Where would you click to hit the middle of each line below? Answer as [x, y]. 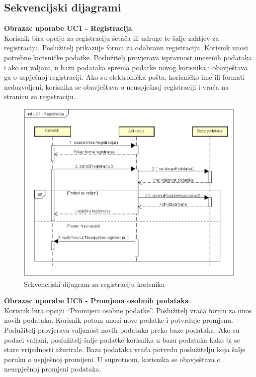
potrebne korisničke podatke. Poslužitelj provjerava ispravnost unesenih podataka [128, 57]
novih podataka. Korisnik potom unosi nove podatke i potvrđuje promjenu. [119, 320]
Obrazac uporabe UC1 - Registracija [68, 28]
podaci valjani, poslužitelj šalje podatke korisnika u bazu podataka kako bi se [122, 339]
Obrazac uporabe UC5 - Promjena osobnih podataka [96, 301]
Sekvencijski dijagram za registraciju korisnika [94, 284]
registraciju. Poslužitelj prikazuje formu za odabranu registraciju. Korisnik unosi [126, 48]
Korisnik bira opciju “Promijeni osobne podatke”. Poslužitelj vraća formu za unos [128, 310]
